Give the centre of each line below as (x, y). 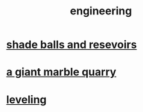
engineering (101, 11)
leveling (26, 99)
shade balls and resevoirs (71, 45)
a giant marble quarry (61, 72)
